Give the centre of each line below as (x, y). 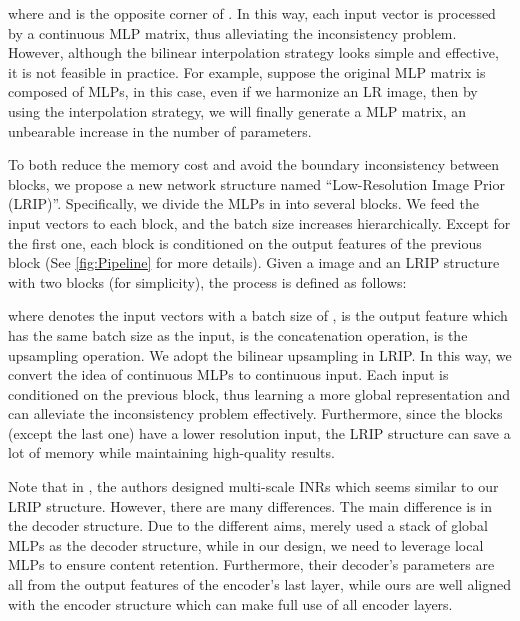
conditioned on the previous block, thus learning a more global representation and (259, 393)
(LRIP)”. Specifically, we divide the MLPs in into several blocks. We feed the (244, 203)
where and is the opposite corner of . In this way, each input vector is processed (252, 13)
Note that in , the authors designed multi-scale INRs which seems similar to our (253, 486)
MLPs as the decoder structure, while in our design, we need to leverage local (246, 544)
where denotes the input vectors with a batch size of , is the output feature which (258, 315)
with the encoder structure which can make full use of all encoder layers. (230, 603)
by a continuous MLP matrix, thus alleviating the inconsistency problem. (232, 32)
